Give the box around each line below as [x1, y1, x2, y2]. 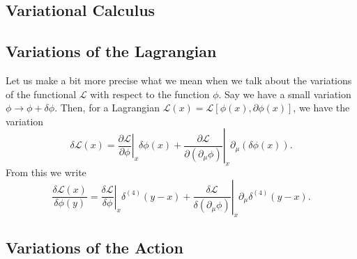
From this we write [6, 165, 86, 180]
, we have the [293, 100, 350, 115]
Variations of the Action [6, 236, 183, 258]
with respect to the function [90, 86, 210, 101]
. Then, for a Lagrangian [54, 100, 160, 115]
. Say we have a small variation [218, 86, 351, 101]
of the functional [6, 86, 77, 101]
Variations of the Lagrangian [6, 40, 217, 62]
